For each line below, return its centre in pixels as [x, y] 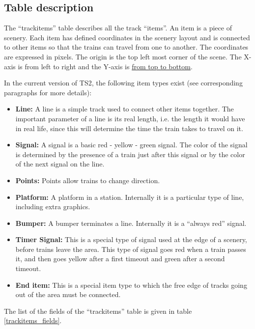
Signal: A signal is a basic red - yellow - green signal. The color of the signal [131, 145]
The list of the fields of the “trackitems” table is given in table [98, 311]
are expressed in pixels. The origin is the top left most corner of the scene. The [123, 56]
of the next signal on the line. [60, 164]
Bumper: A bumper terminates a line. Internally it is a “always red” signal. [131, 223]
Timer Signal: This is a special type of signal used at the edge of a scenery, [131, 239]
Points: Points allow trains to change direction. [88, 180]
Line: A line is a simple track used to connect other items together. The [125, 109]
